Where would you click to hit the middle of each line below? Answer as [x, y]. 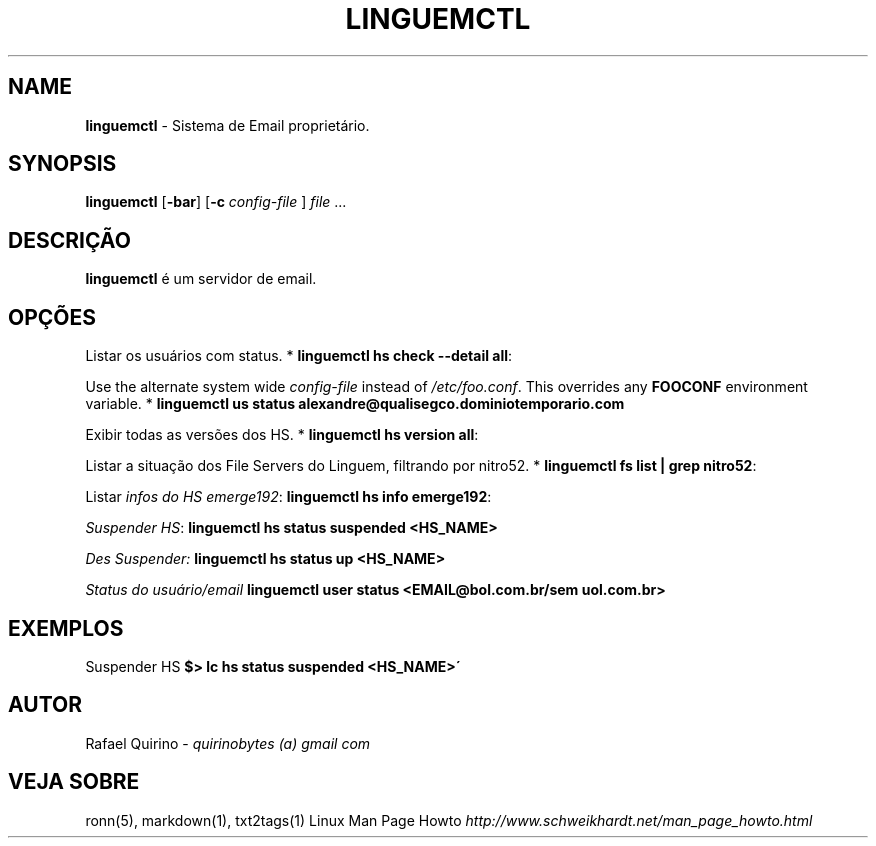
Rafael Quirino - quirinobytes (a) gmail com [228, 743]
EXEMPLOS [66, 628]
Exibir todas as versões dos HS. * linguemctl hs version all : [282, 435]
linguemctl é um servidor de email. [201, 279]
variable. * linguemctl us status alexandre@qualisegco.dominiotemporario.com [355, 404]
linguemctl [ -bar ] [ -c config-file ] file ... [216, 202]
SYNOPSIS [62, 164]
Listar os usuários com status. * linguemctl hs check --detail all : [299, 356]
